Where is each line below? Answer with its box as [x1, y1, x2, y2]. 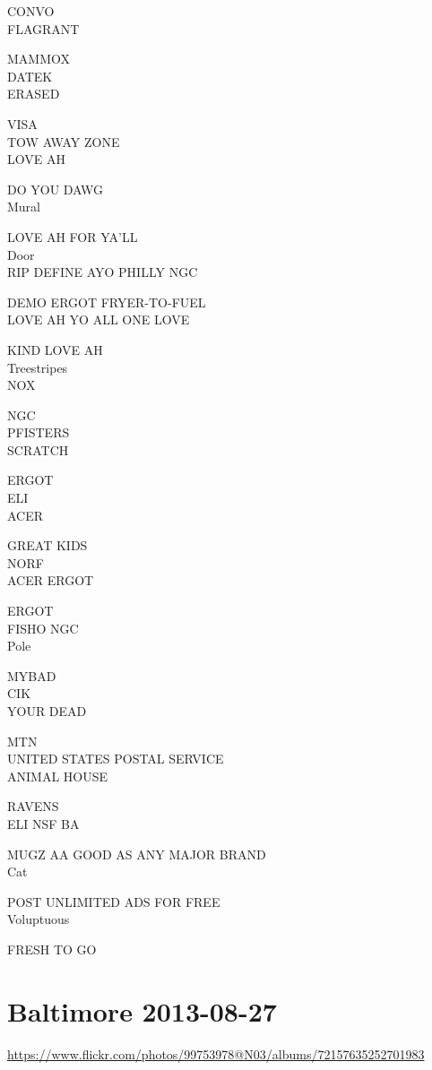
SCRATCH [7, 440, 69, 459]
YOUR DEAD [7, 702, 87, 720]
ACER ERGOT [7, 571, 94, 590]
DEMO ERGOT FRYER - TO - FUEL [7, 292, 206, 311]
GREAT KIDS [7, 536, 88, 555]
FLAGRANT [7, 19, 80, 38]
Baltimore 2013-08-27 [7, 992, 277, 1029]
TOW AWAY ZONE [7, 132, 120, 151]
